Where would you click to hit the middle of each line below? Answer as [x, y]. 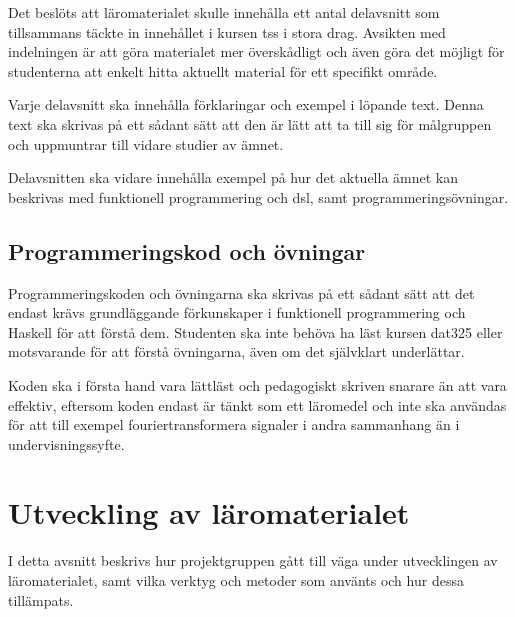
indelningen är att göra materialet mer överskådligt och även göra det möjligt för [256, 51]
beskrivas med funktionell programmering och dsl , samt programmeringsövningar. [258, 196]
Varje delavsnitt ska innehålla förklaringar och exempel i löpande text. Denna [246, 104]
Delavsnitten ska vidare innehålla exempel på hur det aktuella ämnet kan [233, 177]
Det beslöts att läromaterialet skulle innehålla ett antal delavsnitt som [224, 12]
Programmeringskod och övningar [187, 250]
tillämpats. [41, 599]
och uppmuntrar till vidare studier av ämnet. [146, 143]
